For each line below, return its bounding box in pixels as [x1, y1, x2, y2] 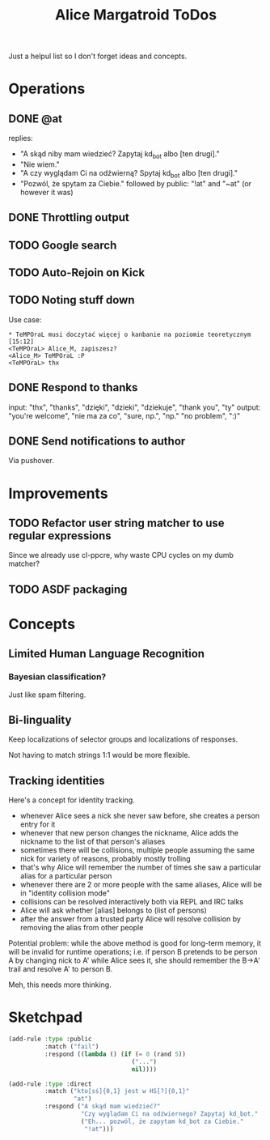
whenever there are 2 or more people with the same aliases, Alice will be [19, 880, 263, 890]
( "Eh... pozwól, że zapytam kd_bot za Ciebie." [80, 1117, 244, 1125]
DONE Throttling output [8, 211, 129, 224]
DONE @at [8, 112, 63, 125]
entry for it [19, 819, 56, 829]
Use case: [8, 314, 42, 325]
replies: [8, 134, 34, 143]
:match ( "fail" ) [44, 1043, 99, 1051]
